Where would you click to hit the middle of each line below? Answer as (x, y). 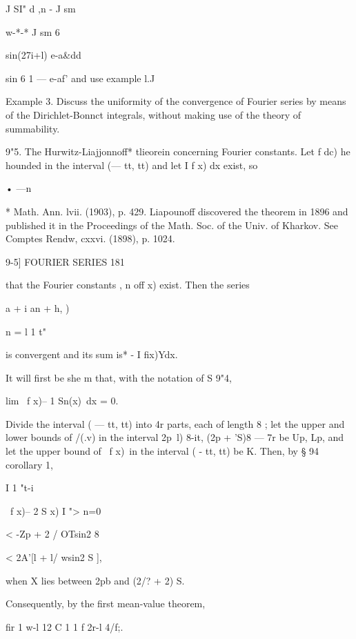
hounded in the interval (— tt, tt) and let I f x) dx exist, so (132, 165)
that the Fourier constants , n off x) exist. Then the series (128, 285)
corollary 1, (29, 464)
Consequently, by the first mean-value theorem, (106, 603)
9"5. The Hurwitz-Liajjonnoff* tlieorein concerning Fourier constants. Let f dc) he (178, 151)
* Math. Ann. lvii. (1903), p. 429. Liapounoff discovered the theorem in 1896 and (177, 211)
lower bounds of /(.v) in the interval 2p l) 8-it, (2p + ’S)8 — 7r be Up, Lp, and (175, 437)
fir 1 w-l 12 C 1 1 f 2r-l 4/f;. (65, 626)
